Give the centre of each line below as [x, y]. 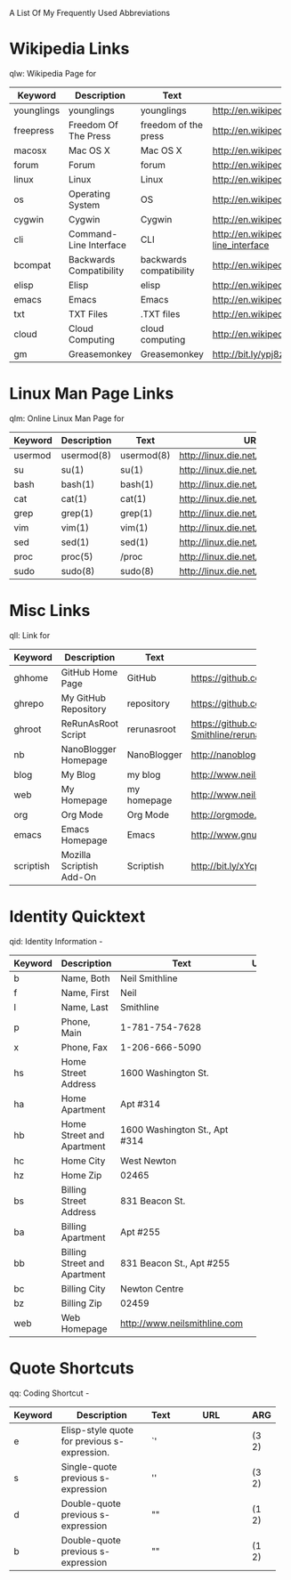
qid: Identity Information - [56, 941]
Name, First [85, 993]
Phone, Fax [85, 1047]
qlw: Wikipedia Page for [53, 73]
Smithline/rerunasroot [236, 734]
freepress [34, 130]
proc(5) [77, 556]
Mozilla [76, 855]
